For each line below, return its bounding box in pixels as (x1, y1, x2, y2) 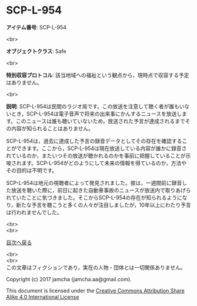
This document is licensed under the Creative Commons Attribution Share (6, 287, 185, 294)
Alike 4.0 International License (6, 293, 79, 300)
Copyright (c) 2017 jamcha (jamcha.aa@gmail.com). (6, 275, 132, 282)
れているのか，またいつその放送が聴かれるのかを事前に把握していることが (6, 152, 186, 159)
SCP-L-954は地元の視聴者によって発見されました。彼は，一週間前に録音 (6, 179, 182, 186)
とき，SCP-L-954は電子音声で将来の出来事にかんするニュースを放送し (11, 110, 182, 117)
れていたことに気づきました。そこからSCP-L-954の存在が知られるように (6, 194, 182, 201)
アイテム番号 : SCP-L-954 (6, 24, 66, 31)
